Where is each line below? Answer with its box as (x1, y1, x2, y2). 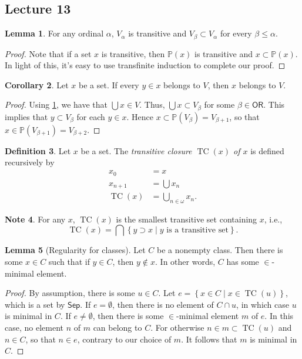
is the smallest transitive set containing (116, 212, 257, 225)
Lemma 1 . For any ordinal (5, 27, 104, 39)
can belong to (93, 321, 142, 334)
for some (204, 98, 235, 111)
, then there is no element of (112, 298, 214, 310)
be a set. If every (79, 78, 139, 91)
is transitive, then (101, 47, 165, 59)
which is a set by (5, 298, 65, 310)
